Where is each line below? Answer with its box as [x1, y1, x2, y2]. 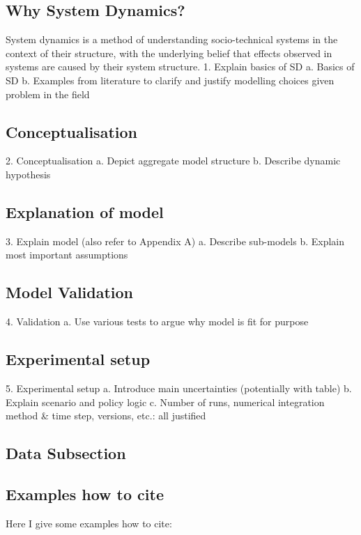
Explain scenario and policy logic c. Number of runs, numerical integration [6, 394, 325, 409]
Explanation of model [6, 201, 164, 222]
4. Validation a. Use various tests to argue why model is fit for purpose [6, 314, 309, 329]
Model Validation [6, 281, 134, 303]
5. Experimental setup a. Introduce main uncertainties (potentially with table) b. [6, 380, 352, 395]
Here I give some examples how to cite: [6, 515, 172, 530]
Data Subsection [6, 442, 126, 464]
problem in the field [6, 86, 90, 101]
